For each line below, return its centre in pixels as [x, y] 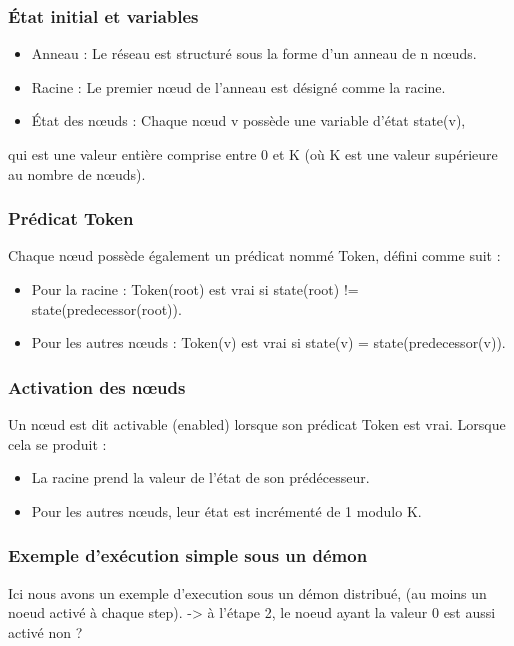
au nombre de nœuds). [77, 173]
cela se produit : [57, 443]
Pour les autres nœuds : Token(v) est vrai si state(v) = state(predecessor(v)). [268, 342]
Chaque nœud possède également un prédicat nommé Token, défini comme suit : [254, 255]
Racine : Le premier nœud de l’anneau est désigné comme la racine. [238, 86]
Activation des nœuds [97, 386]
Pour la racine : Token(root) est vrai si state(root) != [195, 289]
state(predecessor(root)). [106, 308]
